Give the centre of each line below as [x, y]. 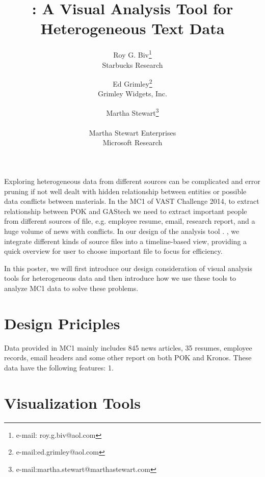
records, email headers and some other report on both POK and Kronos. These [128, 357]
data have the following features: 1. [59, 367]
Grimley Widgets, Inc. [132, 94]
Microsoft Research [132, 142]
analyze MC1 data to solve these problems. [71, 288]
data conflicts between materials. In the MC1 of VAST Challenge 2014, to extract [132, 201]
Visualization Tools [72, 402]
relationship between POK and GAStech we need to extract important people [126, 211]
